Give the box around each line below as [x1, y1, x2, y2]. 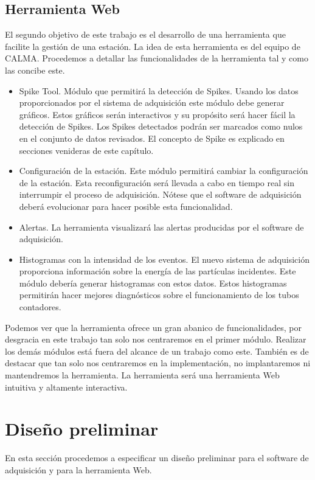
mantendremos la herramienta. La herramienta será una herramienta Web [5, 369, 280, 381]
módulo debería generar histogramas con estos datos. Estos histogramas [19, 276, 287, 289]
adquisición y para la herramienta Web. [5, 463, 152, 476]
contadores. [19, 301, 61, 313]
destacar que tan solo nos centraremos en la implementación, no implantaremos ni [5, 357, 311, 369]
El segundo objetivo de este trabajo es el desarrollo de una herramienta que [5, 28, 286, 41]
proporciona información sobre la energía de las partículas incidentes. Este [19, 265, 296, 277]
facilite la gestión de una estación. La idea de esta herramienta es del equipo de [5, 40, 300, 52]
